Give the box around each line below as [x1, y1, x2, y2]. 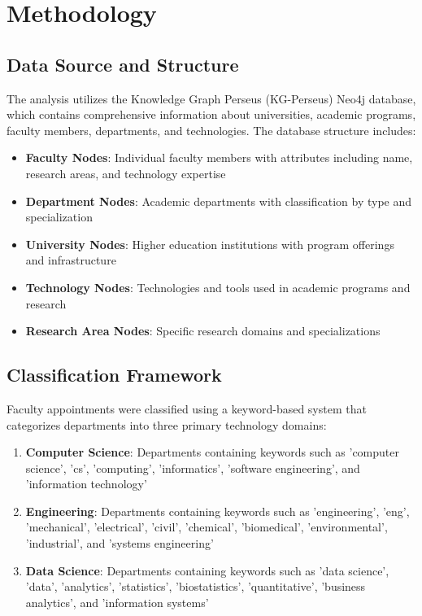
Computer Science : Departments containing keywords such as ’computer [25, 443, 399, 461]
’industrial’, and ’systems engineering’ [25, 535, 214, 552]
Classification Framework [7, 362, 222, 387]
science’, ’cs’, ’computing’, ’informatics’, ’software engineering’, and [25, 459, 360, 476]
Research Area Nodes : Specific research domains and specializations [25, 322, 381, 339]
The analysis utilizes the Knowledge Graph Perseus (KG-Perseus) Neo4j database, [7, 90, 416, 107]
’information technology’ [25, 475, 147, 492]
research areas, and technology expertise [25, 164, 226, 181]
